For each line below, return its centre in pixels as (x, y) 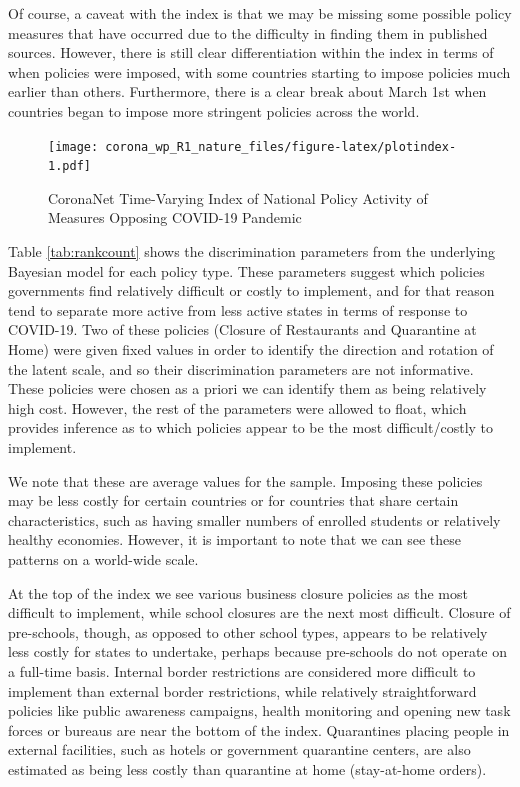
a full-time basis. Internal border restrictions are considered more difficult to (242, 670)
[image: (73, 146)
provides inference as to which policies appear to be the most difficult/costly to (251, 427)
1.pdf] (69, 166)
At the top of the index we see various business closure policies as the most (238, 592)
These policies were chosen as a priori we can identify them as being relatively (247, 388)
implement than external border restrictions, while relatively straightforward (242, 690)
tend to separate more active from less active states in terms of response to (238, 309)
